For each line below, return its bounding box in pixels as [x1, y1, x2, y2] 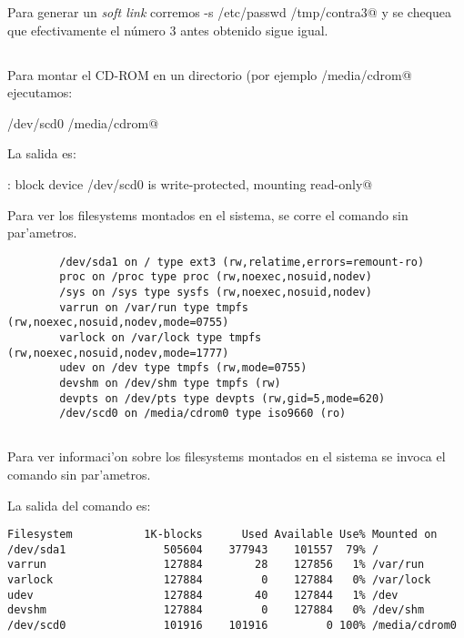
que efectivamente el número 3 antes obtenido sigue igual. [7, 20, 328, 39]
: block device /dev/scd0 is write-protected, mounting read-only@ [7, 174, 373, 193]
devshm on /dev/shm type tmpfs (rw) [59, 376, 281, 390]
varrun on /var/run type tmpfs [59, 300, 248, 314]
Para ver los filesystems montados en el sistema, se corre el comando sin [7, 205, 409, 224]
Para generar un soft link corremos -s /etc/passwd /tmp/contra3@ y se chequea [7, 3, 452, 21]
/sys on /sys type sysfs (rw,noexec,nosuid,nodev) [59, 286, 372, 299]
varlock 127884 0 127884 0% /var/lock [7, 573, 431, 587]
